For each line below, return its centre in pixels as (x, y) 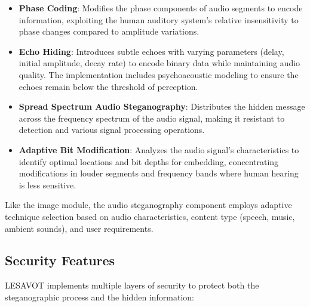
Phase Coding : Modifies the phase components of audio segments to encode (161, 8)
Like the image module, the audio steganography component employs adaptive (148, 205)
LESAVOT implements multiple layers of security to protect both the (132, 285)
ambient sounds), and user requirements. (79, 228)
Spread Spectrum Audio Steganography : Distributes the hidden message (162, 106)
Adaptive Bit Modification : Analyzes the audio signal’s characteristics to (159, 149)
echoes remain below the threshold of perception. (108, 86)
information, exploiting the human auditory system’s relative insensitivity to (159, 19)
